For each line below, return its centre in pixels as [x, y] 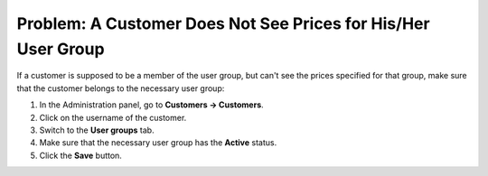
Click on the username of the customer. [113, 117]
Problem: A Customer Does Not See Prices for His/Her [223, 23]
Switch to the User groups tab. [97, 130]
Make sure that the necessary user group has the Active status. [158, 143]
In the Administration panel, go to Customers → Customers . [151, 105]
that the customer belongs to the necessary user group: [121, 88]
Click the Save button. [80, 155]
